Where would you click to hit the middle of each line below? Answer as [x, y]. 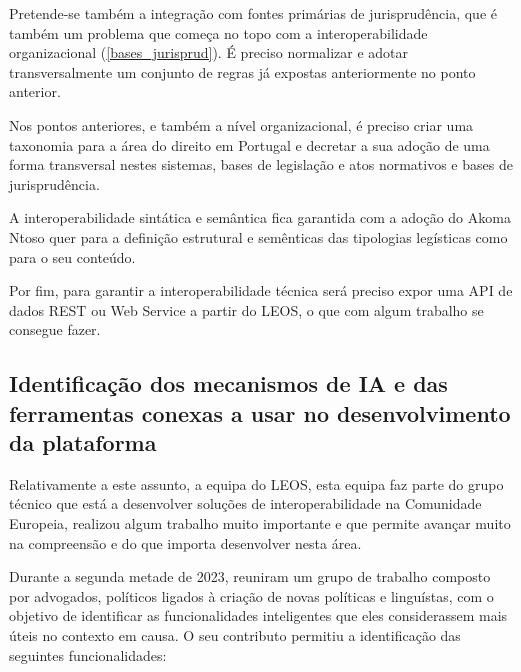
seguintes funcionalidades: [88, 654]
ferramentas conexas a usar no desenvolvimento [260, 412]
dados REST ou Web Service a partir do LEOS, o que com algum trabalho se [246, 309]
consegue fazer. [55, 329]
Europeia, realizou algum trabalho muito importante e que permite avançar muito [260, 523]
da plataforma [83, 442]
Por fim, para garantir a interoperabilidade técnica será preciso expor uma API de [261, 290]
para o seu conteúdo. [72, 256]
